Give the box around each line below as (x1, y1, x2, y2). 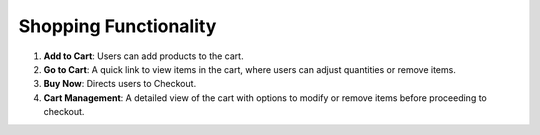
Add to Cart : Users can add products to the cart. (43, 50, 244, 62)
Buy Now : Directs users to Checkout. (43, 78, 197, 90)
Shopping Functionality (18, 15, 217, 37)
